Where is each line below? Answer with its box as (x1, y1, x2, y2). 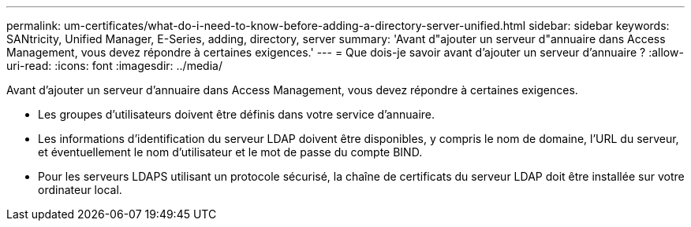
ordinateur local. (38, 183, 122, 196)
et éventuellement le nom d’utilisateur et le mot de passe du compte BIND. (38, 145, 423, 159)
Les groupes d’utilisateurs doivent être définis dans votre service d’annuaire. (38, 108, 435, 121)
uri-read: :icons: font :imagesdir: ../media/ (6, 59, 222, 72)
